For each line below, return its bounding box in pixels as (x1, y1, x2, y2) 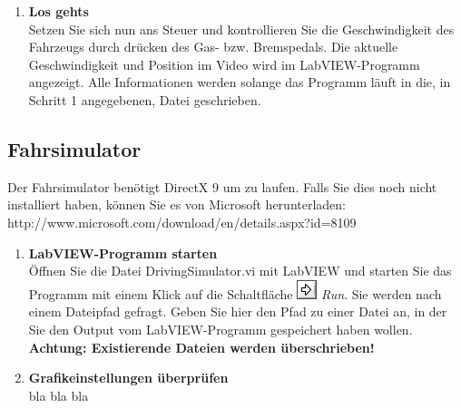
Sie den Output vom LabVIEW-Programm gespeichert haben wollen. (28, 319, 413, 338)
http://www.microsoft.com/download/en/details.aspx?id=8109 (7, 212, 357, 231)
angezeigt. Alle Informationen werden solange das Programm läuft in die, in (28, 73, 451, 92)
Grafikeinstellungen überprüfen (28, 368, 229, 387)
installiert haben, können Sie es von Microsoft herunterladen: (7, 195, 346, 214)
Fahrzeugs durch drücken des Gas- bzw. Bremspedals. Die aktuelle (28, 37, 398, 56)
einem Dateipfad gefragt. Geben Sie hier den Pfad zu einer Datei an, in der (28, 302, 447, 321)
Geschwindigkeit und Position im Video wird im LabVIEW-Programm (28, 54, 420, 73)
